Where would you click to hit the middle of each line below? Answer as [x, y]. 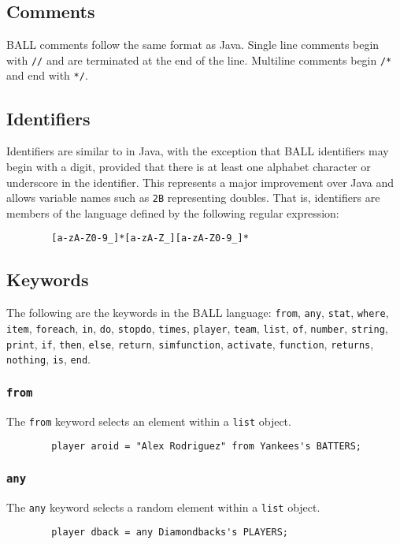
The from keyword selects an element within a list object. [149, 421]
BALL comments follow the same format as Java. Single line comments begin [193, 45]
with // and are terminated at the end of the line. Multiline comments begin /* [199, 60]
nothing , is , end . [48, 359]
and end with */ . [47, 75]
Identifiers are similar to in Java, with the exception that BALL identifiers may [198, 151]
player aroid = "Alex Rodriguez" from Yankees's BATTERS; [207, 447]
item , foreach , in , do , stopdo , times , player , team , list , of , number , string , [197, 328]
